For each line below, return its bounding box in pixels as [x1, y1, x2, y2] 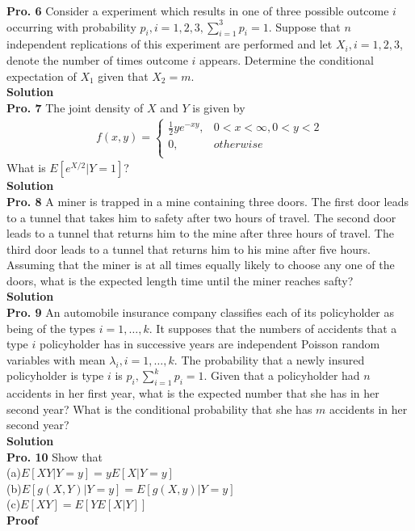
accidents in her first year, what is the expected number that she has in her [6, 385, 379, 402]
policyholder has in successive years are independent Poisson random [40, 335, 380, 352]
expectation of [6, 67, 77, 84]
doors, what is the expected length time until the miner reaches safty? [6, 272, 354, 289]
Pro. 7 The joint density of [6, 99, 144, 116]
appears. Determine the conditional [199, 51, 374, 68]
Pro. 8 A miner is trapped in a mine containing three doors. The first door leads [6, 192, 409, 209]
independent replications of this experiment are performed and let [6, 36, 333, 53]
